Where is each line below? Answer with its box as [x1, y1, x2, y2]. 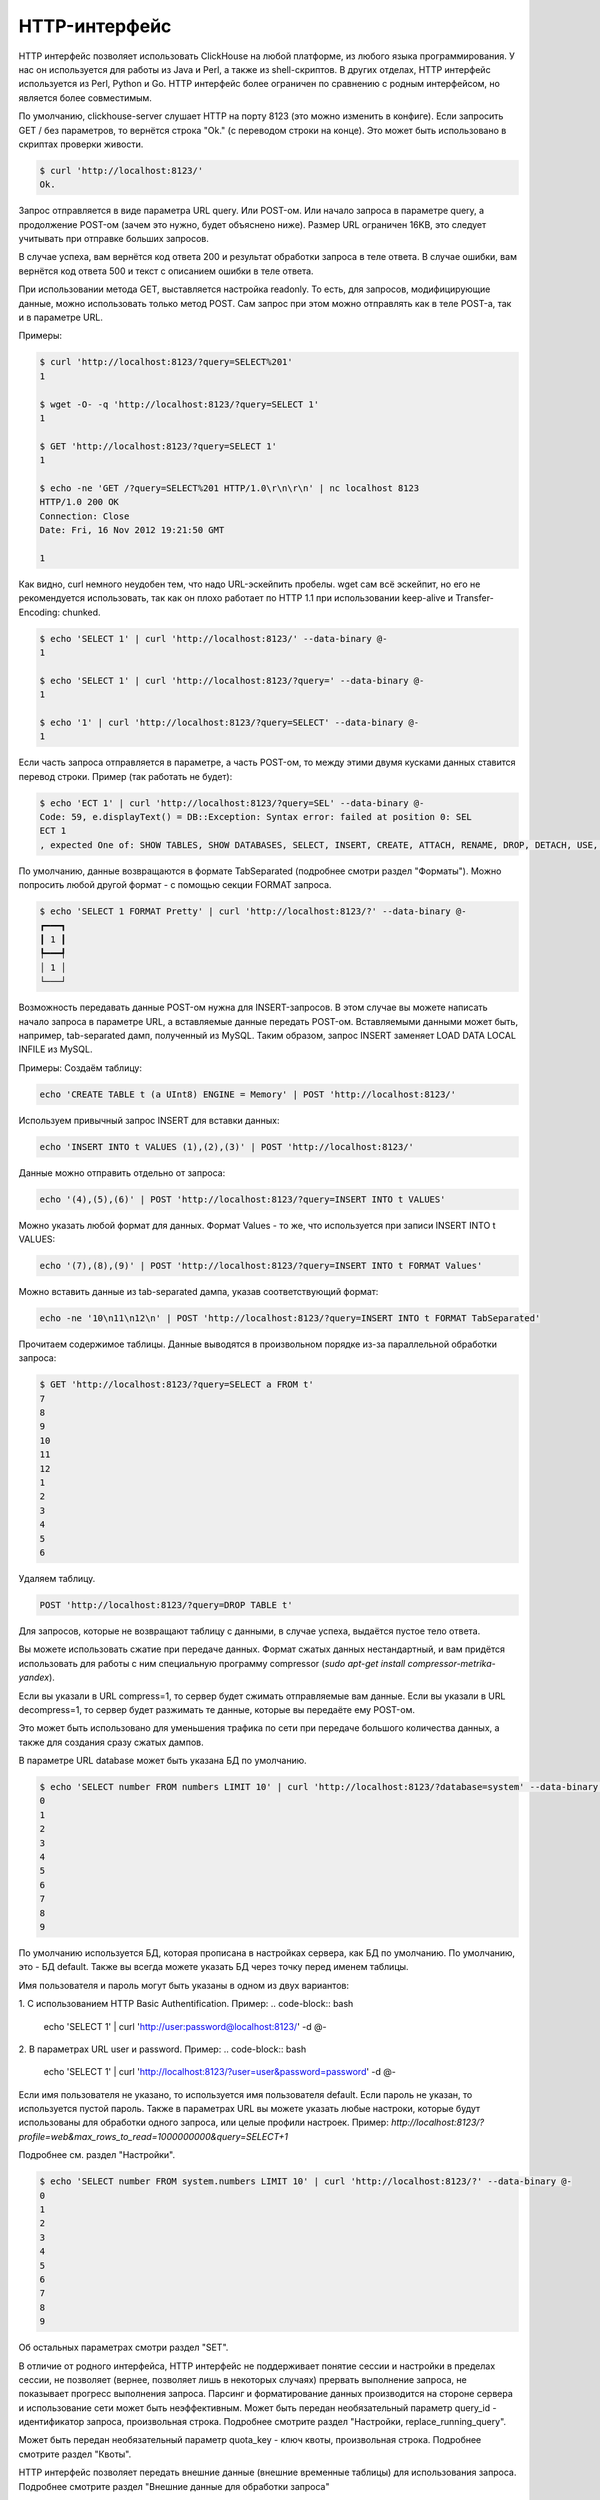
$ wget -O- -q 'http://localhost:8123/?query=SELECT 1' [39, 398, 320, 410]
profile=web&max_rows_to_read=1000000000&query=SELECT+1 [18, 2130, 289, 2142]
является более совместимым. [18, 91, 152, 104]
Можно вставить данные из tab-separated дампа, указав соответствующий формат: [18, 1285, 379, 1297]
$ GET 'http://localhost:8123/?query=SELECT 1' [39, 440, 277, 452]
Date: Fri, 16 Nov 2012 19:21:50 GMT [39, 525, 225, 536]
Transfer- [455, 592, 494, 604]
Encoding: [18, 606, 60, 618]
